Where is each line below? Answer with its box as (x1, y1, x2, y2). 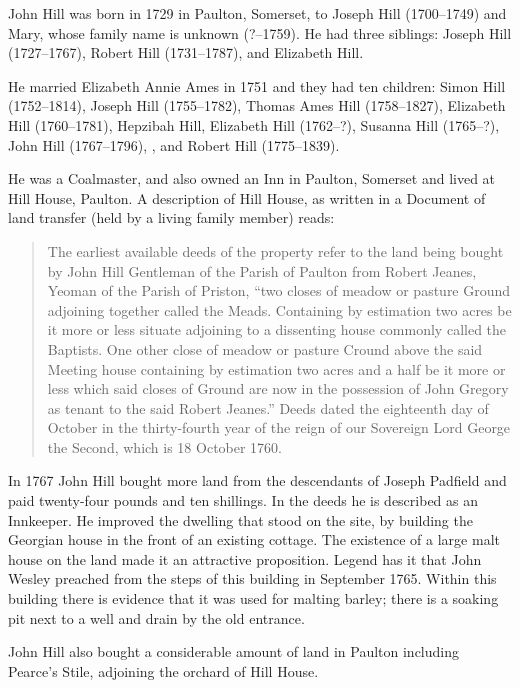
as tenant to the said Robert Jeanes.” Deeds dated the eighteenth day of (47, 397, 489, 418)
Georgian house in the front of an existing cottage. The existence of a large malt (8, 529, 500, 550)
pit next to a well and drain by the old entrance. (8, 607, 305, 628)
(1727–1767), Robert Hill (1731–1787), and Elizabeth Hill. (8, 42, 364, 63)
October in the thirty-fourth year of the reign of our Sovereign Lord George (47, 417, 511, 438)
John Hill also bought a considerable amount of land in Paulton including (8, 641, 459, 662)
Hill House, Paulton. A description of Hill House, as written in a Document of (8, 187, 486, 208)
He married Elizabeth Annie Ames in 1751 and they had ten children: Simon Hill (8, 75, 506, 96)
